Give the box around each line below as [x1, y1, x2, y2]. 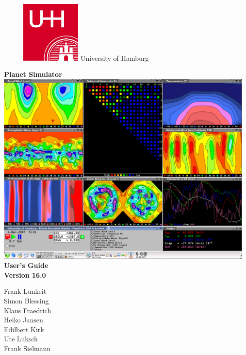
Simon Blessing [4, 295, 49, 305]
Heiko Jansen [4, 315, 43, 325]
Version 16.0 [4, 269, 46, 280]
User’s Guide [4, 260, 49, 270]
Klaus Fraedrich [4, 305, 51, 315]
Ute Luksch [4, 334, 38, 344]
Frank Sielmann [4, 343, 51, 353]
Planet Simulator [4, 69, 62, 79]
